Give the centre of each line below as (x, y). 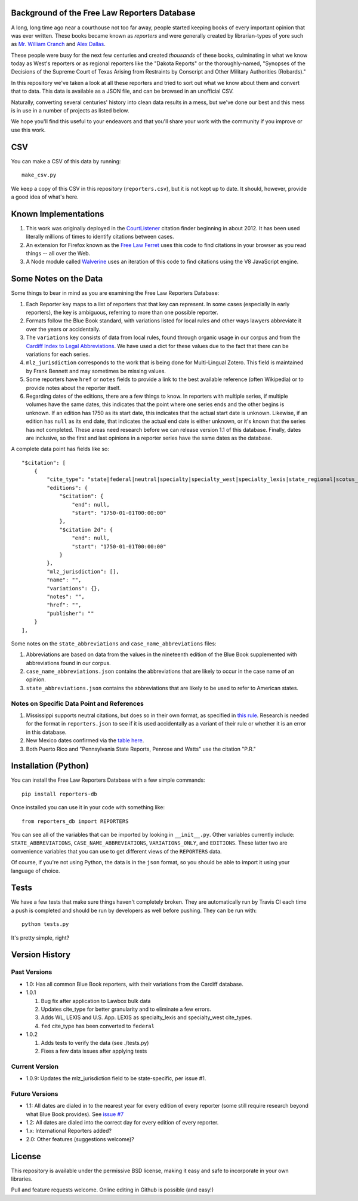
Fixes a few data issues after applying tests (94, 1051)
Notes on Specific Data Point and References (78, 703)
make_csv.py (39, 175)
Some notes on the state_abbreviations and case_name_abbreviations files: (114, 644)
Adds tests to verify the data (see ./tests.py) (95, 1043)
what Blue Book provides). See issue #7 (75, 1114)
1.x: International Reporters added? (69, 1131)
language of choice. (36, 871)
